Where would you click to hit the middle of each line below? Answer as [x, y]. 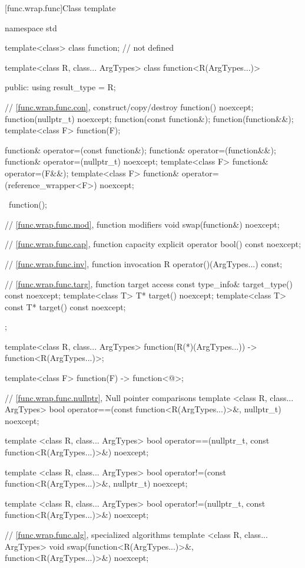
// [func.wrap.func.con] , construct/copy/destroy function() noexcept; [129, 106]
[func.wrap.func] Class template [60, 8]
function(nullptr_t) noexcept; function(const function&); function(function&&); [149, 118]
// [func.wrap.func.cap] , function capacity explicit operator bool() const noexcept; [153, 244]
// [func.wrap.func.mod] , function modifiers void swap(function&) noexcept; [142, 224]
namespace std [31, 27]
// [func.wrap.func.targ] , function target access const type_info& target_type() [149, 283]
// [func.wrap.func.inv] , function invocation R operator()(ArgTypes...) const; [144, 263]
